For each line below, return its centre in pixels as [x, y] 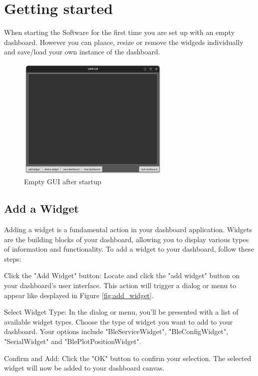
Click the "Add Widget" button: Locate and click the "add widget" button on [122, 275]
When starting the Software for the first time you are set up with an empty [120, 32]
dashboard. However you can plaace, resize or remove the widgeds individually [124, 42]
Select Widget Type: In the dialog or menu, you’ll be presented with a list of [121, 312]
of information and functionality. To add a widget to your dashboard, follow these [129, 249]
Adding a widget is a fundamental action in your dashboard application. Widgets [128, 229]
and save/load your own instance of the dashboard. [82, 52]
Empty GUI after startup [63, 182]
